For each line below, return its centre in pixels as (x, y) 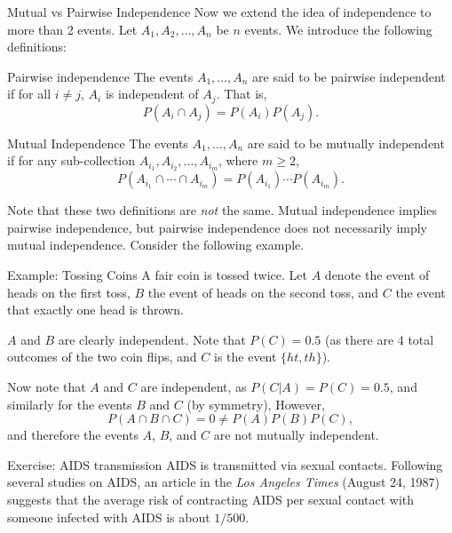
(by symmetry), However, (256, 404)
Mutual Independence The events (98, 143)
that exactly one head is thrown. (95, 310)
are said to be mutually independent (346, 143)
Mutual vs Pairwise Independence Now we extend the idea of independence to (219, 12)
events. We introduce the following (338, 29)
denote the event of (377, 275)
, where (238, 160)
